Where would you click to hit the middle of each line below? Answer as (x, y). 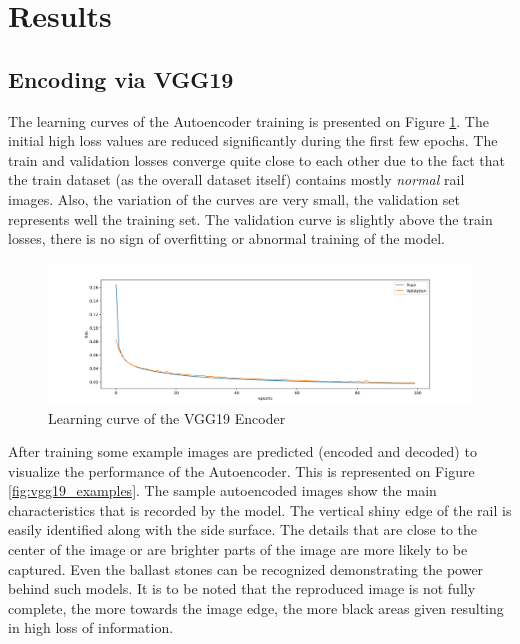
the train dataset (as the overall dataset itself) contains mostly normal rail (236, 179)
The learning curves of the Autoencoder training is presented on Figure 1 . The (248, 120)
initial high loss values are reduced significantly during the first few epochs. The (253, 140)
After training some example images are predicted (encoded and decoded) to (242, 451)
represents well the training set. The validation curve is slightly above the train (250, 218)
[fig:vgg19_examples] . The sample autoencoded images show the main (222, 490)
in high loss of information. (91, 627)
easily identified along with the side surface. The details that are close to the (243, 529)
